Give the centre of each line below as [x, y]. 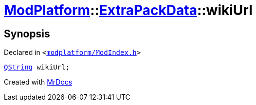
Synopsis [27, 34]
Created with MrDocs [38, 82]
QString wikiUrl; [37, 67]
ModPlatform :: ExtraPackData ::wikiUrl [128, 10]
